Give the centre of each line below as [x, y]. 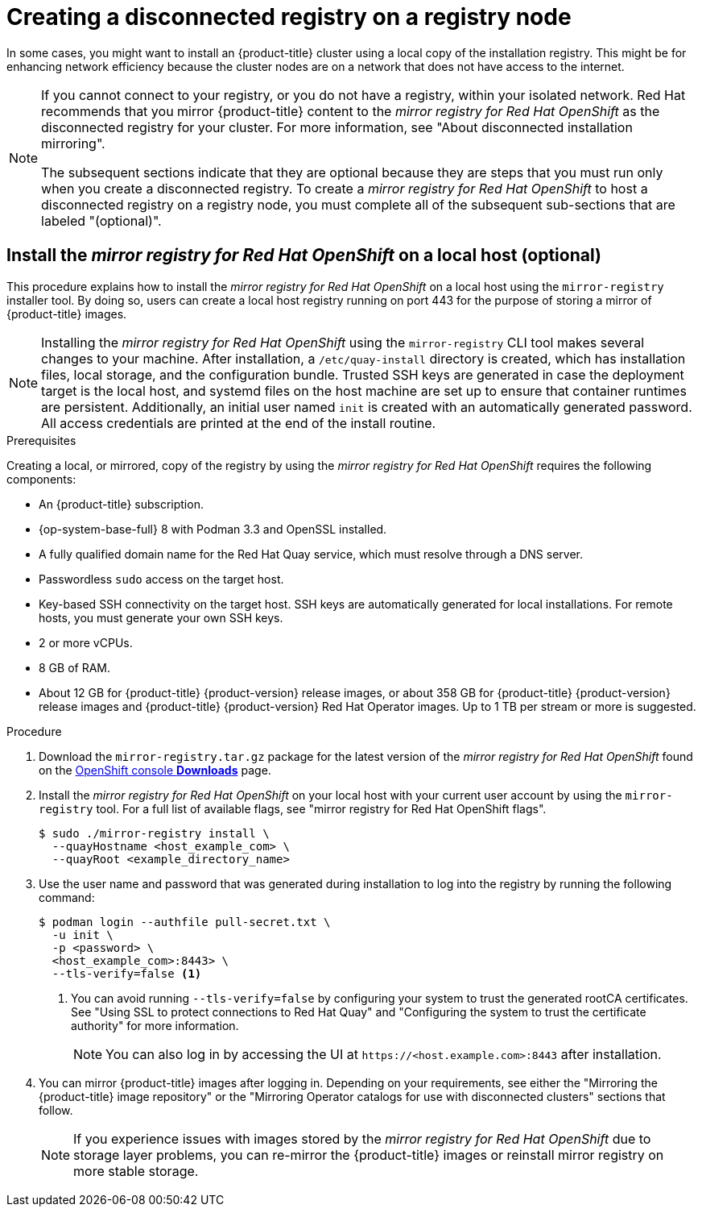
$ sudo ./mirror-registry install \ [154, 833]
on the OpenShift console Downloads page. [155, 770]
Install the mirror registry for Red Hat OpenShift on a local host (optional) [304, 255]
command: [67, 897]
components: [41, 479]
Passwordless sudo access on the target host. [161, 579]
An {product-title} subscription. [121, 504]
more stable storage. [136, 1171]
